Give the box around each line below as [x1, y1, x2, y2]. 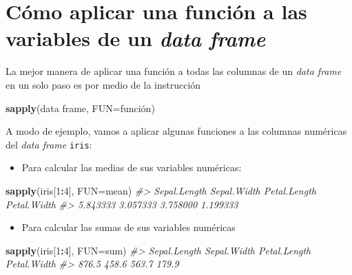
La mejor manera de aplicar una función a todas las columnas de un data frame [6, 64, 342, 78]
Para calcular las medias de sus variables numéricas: [21, 160, 242, 175]
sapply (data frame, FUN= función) [6, 100, 155, 115]
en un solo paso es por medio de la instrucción [6, 77, 201, 91]
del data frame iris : [6, 137, 92, 151]
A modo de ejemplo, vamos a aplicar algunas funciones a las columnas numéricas [6, 124, 347, 138]
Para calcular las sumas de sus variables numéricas [21, 220, 236, 234]
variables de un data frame [6, 24, 266, 53]
